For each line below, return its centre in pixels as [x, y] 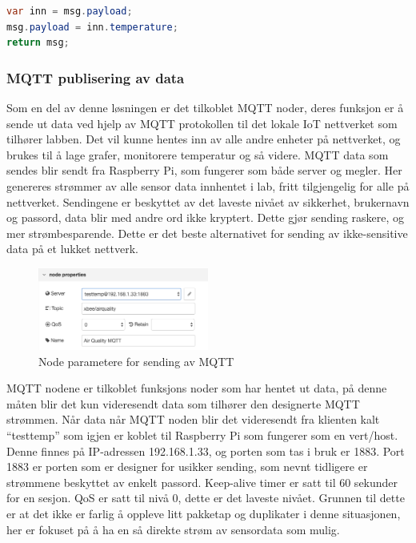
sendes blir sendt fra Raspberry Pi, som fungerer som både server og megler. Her [204, 170]
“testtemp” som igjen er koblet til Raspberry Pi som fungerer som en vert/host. [202, 434]
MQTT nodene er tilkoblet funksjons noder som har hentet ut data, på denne [197, 388]
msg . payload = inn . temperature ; [92, 27]
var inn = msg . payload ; [70, 11]
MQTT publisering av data [96, 77]
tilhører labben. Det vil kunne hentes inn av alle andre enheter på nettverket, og [204, 139]
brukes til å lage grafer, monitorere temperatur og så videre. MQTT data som [198, 154]
